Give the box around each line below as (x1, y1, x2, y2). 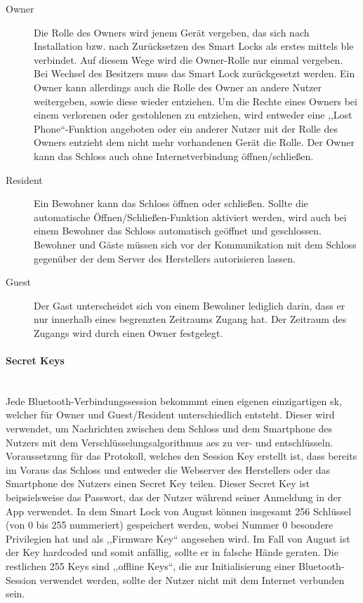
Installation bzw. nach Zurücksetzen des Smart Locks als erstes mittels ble (34, 39, 354, 53)
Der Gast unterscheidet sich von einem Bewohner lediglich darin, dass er (34, 298, 345, 312)
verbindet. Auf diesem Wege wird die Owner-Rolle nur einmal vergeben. (34, 52, 343, 67)
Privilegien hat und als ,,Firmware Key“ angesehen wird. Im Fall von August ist (6, 531, 350, 545)
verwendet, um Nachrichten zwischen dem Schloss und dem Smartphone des (6, 421, 333, 436)
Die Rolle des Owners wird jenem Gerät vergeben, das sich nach (34, 25, 310, 39)
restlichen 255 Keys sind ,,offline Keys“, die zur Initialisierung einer (6, 558, 296, 573)
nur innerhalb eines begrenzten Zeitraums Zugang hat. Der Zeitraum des (34, 312, 347, 326)
